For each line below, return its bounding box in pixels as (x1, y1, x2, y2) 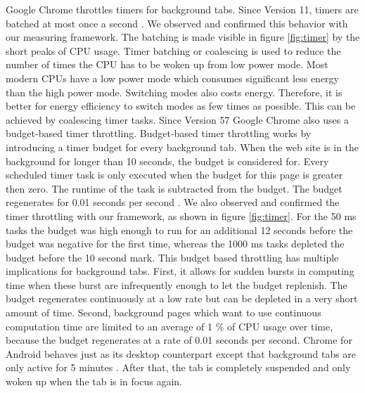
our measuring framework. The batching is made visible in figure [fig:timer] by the (6, 30, 360, 44)
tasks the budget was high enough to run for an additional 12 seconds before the (6, 222, 353, 237)
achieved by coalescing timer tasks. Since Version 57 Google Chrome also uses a (6, 112, 349, 127)
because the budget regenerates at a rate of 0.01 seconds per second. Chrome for (6, 333, 352, 347)
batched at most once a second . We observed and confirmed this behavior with (6, 15, 348, 30)
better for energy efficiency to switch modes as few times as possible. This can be (6, 98, 356, 113)
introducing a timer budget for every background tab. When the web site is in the (6, 139, 359, 154)
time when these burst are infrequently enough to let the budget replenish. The (6, 277, 347, 292)
